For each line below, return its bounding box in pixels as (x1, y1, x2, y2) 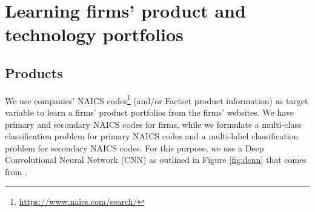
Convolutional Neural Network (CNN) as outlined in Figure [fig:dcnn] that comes (5, 153, 307, 166)
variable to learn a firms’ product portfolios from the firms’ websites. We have (5, 106, 294, 119)
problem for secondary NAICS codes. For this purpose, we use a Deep (5, 141, 264, 154)
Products (5, 63, 63, 82)
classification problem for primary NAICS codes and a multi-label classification (5, 130, 299, 142)
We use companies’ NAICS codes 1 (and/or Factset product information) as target (5, 92, 308, 107)
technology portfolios (5, 22, 184, 47)
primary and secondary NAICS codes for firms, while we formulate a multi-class (5, 118, 302, 130)
